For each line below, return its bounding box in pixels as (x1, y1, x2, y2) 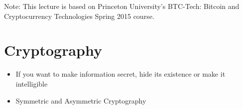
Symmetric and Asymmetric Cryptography (15, 95, 146, 106)
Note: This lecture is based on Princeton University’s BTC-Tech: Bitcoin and (4, 1, 240, 11)
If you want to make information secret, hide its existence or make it (15, 69, 226, 79)
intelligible (15, 78, 48, 89)
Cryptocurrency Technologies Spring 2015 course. (4, 10, 154, 21)
